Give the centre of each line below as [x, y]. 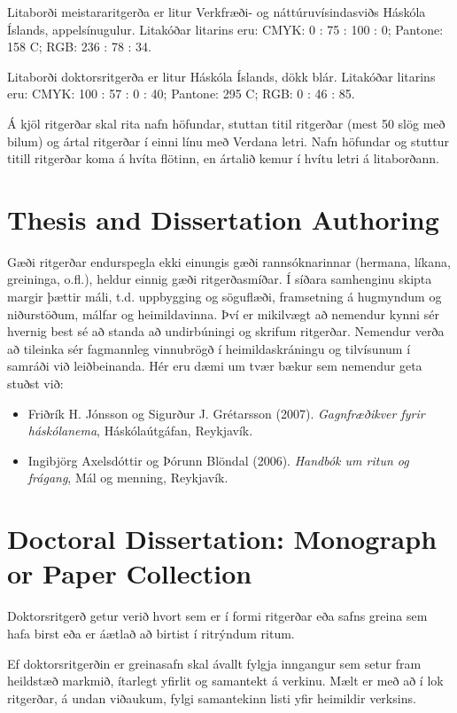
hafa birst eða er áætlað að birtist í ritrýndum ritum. [151, 633]
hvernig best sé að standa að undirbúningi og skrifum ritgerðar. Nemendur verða [226, 331]
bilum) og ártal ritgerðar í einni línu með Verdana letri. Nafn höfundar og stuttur [228, 141]
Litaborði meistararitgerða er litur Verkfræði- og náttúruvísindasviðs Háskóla [217, 12]
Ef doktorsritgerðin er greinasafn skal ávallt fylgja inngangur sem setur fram [214, 663]
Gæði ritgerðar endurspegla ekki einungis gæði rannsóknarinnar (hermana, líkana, [229, 261]
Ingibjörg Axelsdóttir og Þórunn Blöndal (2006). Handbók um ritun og [218, 460]
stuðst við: [35, 384]
